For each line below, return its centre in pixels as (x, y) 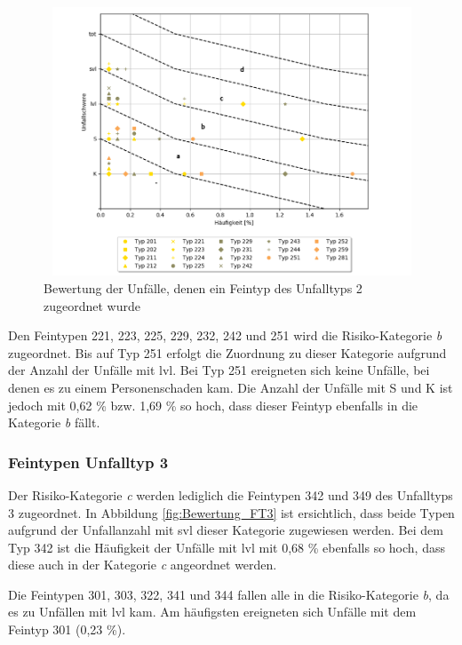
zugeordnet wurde (92, 305)
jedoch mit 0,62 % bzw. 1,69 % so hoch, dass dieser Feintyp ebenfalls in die (213, 405)
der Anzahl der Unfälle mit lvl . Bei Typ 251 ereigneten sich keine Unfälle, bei (219, 370)
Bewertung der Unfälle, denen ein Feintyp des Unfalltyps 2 (203, 287)
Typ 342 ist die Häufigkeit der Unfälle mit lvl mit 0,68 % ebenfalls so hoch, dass (227, 547)
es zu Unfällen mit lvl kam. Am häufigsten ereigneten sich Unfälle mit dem (212, 612)
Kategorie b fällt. (54, 422)
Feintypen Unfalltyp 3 (88, 462)
